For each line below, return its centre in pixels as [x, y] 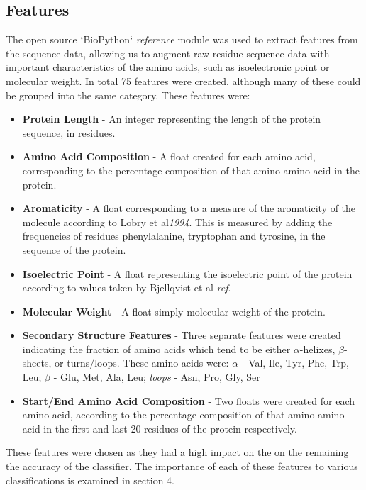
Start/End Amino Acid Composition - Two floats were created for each [189, 400]
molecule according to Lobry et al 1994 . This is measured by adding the [177, 222]
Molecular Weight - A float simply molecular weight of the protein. [174, 311]
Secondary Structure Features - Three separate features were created [182, 335]
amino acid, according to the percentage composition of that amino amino [183, 414]
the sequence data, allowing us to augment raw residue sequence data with [168, 53]
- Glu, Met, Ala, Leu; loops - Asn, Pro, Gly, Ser [157, 377]
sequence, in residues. [69, 132]
